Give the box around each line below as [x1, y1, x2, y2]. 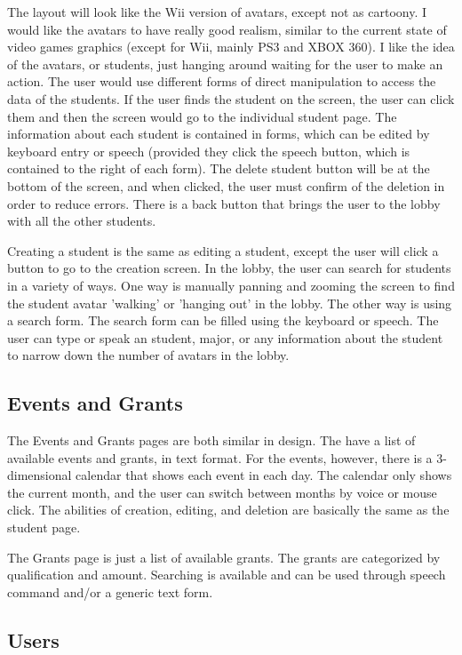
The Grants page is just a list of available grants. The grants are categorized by [7, 547, 441, 566]
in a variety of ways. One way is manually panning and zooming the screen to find [7, 276, 455, 294]
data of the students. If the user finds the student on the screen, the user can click [7, 89, 455, 108]
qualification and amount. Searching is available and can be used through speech [7, 565, 446, 584]
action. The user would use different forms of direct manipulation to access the [7, 72, 436, 91]
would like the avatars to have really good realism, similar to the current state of [7, 20, 447, 38]
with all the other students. [7, 212, 156, 230]
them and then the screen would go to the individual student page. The [7, 107, 397, 125]
